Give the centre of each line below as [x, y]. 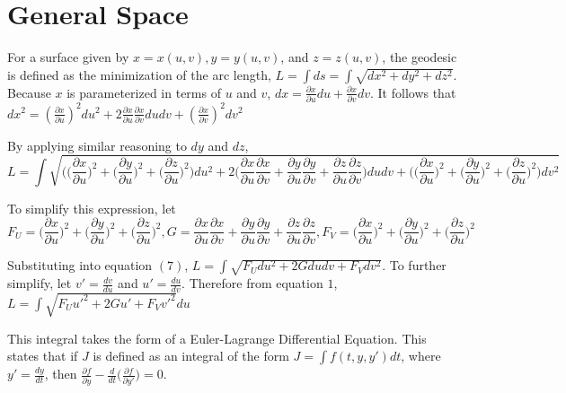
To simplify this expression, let [92, 208]
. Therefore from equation [252, 283]
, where [421, 356]
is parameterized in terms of [144, 92]
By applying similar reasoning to [97, 145]
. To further [414, 265]
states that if [43, 356]
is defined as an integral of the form [191, 356]
